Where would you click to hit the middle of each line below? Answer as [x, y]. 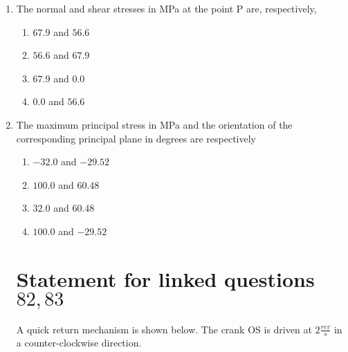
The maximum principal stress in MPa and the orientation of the [154, 124]
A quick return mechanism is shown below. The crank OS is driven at [164, 329]
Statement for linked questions [165, 278]
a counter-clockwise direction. [79, 343]
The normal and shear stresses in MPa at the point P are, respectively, [166, 8]
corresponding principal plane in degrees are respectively [136, 138]
